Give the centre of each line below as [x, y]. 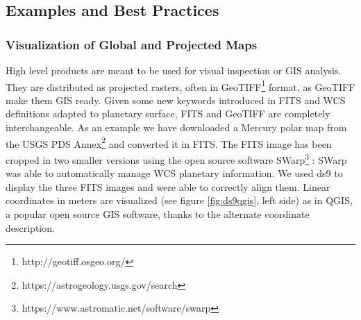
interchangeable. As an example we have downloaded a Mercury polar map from [176, 127]
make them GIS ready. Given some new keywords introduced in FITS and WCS [176, 100]
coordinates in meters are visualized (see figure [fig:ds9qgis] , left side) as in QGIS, [179, 200]
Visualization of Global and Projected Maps [132, 44]
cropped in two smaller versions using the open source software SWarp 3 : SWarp [176, 158]
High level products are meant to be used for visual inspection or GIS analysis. [174, 70]
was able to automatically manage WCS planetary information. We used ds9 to [174, 173]
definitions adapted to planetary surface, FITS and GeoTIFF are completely [168, 113]
